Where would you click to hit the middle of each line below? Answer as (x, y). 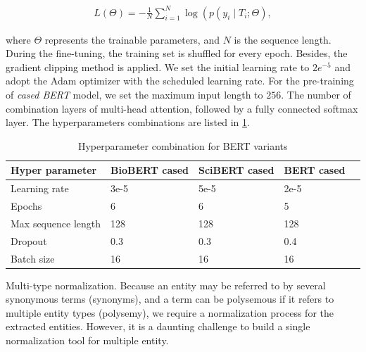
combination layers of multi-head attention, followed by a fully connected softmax (182, 108)
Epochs (26, 205)
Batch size (33, 258)
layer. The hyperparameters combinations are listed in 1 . (128, 122)
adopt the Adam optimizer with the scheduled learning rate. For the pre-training (180, 81)
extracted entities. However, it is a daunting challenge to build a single (158, 326)
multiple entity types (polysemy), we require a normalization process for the (170, 312)
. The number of (316, 94)
